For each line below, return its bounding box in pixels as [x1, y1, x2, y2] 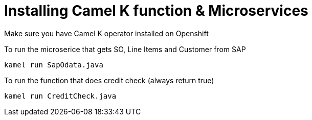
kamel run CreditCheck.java [4, 91, 117, 100]
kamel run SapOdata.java [4, 60, 103, 69]
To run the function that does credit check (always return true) [4, 76, 214, 85]
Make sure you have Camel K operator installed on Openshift [4, 29, 209, 38]
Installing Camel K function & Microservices [4, 2, 308, 19]
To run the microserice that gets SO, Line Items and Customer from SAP [4, 44, 246, 54]
